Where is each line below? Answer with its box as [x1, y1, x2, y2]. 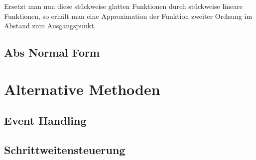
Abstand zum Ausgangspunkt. [4, 20, 96, 31]
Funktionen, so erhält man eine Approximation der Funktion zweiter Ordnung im [4, 10, 253, 21]
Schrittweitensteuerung [4, 142, 126, 158]
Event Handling [4, 113, 87, 128]
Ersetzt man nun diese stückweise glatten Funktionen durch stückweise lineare [4, 1, 243, 11]
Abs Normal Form [4, 45, 100, 60]
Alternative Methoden [4, 79, 160, 99]
